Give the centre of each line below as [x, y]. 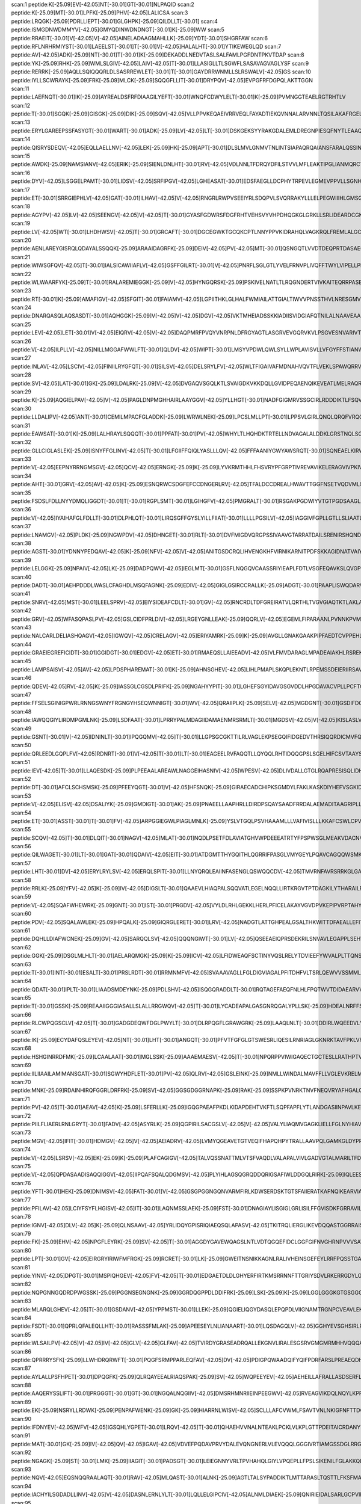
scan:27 [21, 358]
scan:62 [21, 947]
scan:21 [20, 257]
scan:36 [21, 510]
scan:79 [21, 1234]
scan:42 [21, 611]
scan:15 [20, 156]
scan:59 [21, 897]
